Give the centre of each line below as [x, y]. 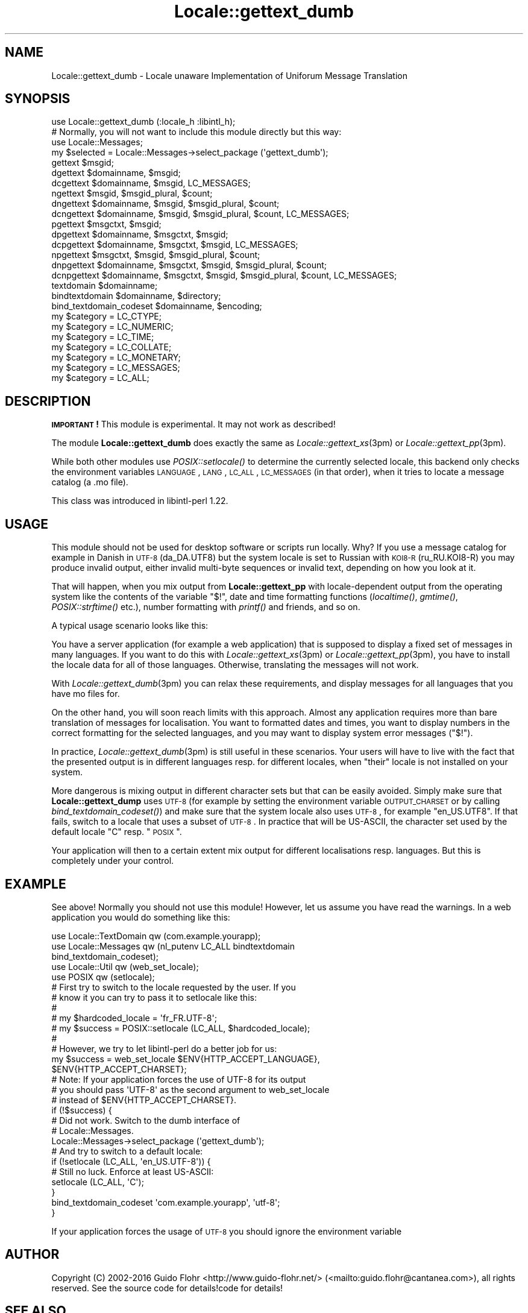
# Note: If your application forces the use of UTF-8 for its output [179, 1079]
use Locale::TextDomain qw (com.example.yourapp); [156, 936]
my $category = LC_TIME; [103, 337]
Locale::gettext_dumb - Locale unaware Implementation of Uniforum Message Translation [229, 75]
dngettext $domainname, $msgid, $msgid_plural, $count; [165, 204]
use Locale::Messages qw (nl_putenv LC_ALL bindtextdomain [173, 946]
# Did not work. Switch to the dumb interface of [146, 1120]
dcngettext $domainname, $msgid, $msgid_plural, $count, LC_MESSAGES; [200, 214]
